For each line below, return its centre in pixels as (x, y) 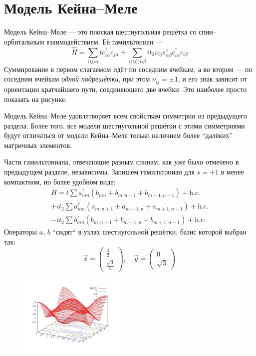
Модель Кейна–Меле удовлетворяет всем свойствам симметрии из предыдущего (126, 116)
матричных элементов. (38, 145)
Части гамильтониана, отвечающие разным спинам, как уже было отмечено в (122, 162)
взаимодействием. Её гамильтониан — (105, 41)
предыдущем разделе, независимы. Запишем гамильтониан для (100, 172)
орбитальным (24, 41)
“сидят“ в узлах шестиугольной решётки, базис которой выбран (149, 232)
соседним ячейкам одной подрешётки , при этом (77, 79)
